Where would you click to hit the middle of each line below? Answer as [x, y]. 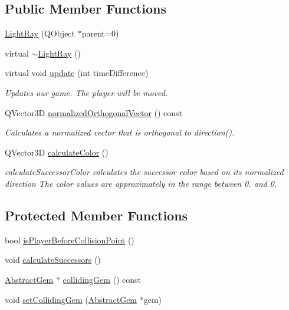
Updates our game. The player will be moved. [86, 92]
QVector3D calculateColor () [57, 152]
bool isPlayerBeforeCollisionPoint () [70, 240]
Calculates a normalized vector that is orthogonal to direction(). [120, 132]
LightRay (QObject [40, 33]
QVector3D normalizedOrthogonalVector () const [94, 112]
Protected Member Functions [96, 215]
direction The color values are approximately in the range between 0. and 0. [141, 183]
